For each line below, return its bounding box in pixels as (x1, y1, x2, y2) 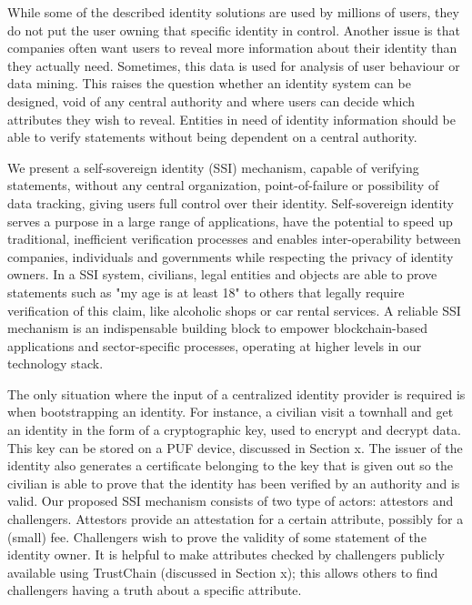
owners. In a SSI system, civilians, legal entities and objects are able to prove (7, 265, 437, 284)
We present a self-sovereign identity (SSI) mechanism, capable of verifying (7, 157, 419, 176)
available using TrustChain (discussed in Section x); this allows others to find (7, 562, 438, 581)
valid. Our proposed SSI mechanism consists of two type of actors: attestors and (7, 491, 454, 510)
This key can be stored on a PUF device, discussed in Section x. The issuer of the (7, 438, 463, 457)
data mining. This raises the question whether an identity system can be (7, 74, 411, 93)
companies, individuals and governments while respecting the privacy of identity (7, 247, 454, 266)
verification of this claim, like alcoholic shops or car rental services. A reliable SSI (7, 300, 461, 319)
